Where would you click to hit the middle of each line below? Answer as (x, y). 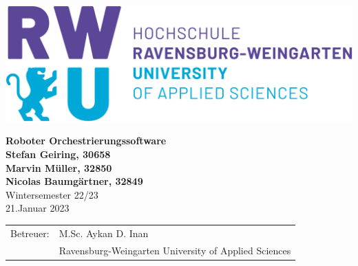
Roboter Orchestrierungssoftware (86, 141)
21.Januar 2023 (38, 208)
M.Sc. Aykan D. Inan (104, 233)
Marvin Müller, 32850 (59, 167)
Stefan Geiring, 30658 (58, 154)
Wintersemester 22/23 (52, 194)
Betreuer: (30, 233)
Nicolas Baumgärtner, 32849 (74, 181)
